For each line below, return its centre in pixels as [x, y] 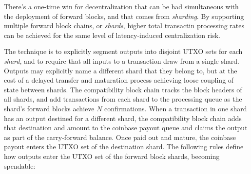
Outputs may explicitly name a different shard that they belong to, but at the [121, 70]
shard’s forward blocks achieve [49, 108]
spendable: [20, 165]
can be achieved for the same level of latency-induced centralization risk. [112, 35]
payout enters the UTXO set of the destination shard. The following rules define [124, 147]
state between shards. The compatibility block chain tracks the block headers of [123, 89]
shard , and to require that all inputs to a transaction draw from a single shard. [122, 61]
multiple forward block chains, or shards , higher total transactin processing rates [124, 26]
